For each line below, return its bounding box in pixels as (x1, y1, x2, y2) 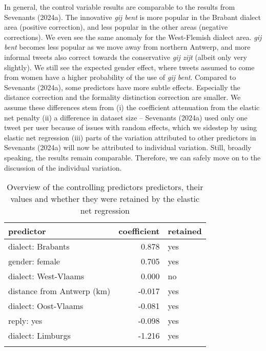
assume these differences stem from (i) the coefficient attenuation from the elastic (4, 101, 260, 112)
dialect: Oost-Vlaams (8, 300, 84, 312)
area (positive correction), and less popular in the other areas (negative (4, 22, 228, 32)
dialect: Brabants (8, 240, 70, 253)
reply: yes (8, 315, 43, 327)
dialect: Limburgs (8, 329, 71, 342)
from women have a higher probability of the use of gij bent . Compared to (4, 72, 236, 82)
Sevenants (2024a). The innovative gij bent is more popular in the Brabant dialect (4, 11, 261, 22)
